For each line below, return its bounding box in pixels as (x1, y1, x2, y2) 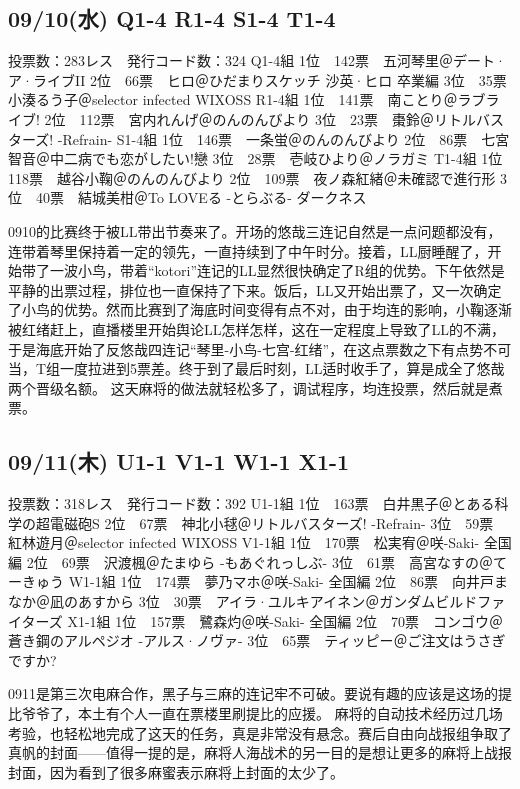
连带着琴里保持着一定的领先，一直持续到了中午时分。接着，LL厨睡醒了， (8, 240, 488, 261)
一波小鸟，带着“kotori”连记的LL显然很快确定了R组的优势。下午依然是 (49, 260, 505, 281)
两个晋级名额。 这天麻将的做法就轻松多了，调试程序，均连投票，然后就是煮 (8, 377, 503, 398)
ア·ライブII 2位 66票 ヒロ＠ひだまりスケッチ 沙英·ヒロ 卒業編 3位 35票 (8, 69, 507, 90)
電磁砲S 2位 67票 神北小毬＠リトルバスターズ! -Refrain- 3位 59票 (49, 512, 494, 533)
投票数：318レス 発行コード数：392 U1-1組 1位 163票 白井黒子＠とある (8, 493, 495, 514)
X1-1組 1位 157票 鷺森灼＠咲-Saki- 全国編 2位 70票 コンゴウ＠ (67, 610, 503, 631)
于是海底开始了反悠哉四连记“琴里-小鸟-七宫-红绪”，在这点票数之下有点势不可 (8, 338, 512, 359)
